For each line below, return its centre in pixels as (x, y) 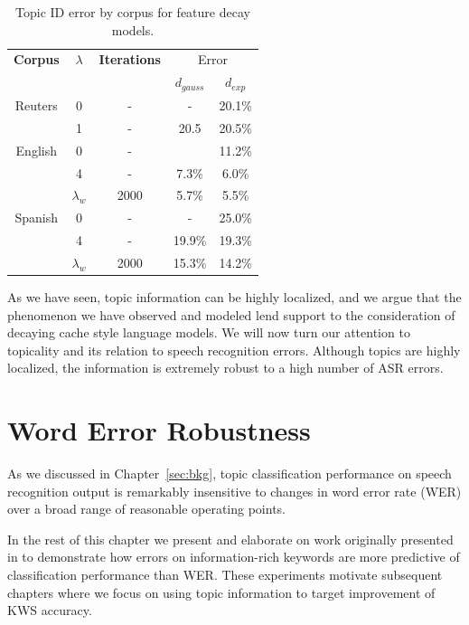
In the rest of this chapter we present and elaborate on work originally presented (230, 539)
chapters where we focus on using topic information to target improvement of (221, 592)
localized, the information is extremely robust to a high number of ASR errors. (225, 368)
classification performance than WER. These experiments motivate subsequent (225, 575)
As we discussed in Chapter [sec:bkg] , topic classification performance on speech (230, 473)
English (36, 150)
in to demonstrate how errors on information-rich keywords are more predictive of (234, 557)
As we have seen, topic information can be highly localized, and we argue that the (234, 296)
